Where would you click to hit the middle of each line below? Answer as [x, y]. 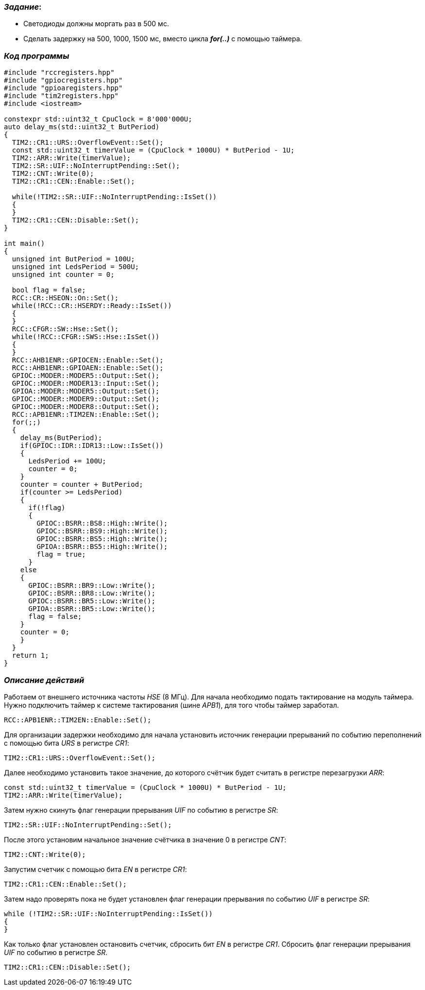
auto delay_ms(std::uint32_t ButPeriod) [82, 127]
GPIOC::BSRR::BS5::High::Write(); [102, 539]
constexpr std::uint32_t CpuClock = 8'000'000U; [98, 119]
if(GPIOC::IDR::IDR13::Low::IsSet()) [92, 446]
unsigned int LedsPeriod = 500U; [76, 267]
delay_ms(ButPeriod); [61, 438]
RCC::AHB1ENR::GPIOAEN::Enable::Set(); [88, 368]
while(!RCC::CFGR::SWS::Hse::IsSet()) [86, 337]
